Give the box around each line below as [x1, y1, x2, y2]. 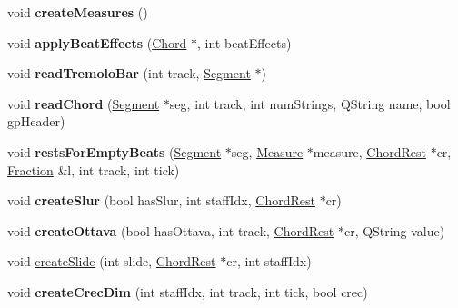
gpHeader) [7, 112, 65, 131]
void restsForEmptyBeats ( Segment [7, 142, 222, 161]
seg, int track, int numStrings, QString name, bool [169, 94, 451, 113]
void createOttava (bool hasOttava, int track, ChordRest [7, 221, 334, 240]
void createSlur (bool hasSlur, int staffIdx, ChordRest [7, 191, 315, 210]
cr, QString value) [343, 221, 445, 240]
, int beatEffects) [197, 33, 292, 52]
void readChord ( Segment [7, 94, 160, 113]
